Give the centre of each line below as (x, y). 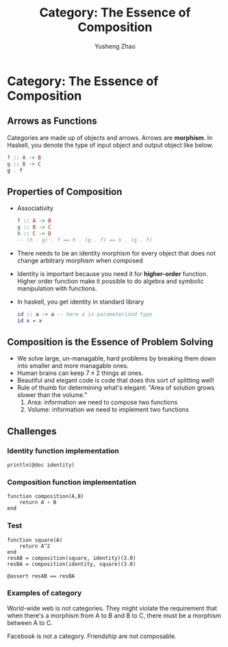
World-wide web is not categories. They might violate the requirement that (112, 608)
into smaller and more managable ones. (73, 366)
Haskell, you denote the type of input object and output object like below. (110, 145)
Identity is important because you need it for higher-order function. (112, 273)
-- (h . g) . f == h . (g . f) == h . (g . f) (85, 240)
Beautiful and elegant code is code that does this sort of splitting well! (115, 381)
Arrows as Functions (52, 121)
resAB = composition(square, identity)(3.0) (72, 558)
